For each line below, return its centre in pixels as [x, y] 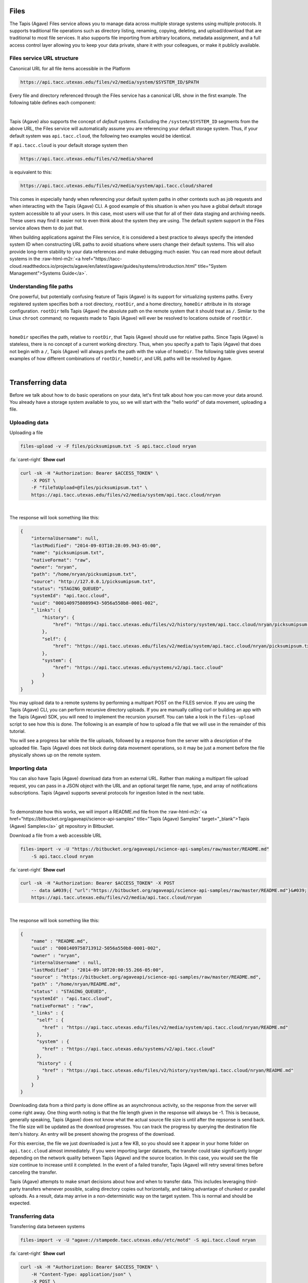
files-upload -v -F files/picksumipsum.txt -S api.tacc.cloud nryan [108, 446]
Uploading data [29, 422]
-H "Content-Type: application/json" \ [81, 1274]
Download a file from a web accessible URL [56, 835]
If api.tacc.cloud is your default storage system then [69, 145]
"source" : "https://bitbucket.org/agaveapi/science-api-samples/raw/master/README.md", [146, 977]
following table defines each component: [53, 103]
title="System [212, 266]
